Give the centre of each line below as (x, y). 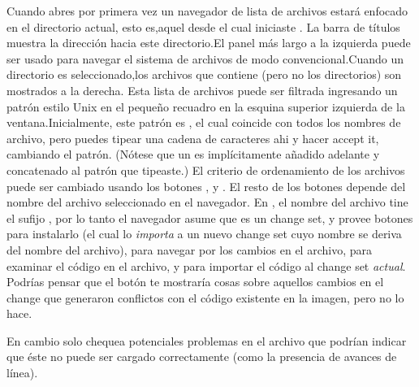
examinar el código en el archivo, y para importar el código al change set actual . (206, 265)
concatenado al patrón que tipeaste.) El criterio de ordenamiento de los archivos (206, 170)
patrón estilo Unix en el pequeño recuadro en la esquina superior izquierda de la (206, 106)
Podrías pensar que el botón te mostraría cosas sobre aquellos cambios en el (195, 282)
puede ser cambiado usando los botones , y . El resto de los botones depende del (206, 186)
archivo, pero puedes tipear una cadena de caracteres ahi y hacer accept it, (193, 138)
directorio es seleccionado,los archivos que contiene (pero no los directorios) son (204, 74)
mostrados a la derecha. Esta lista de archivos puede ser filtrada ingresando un (202, 90)
